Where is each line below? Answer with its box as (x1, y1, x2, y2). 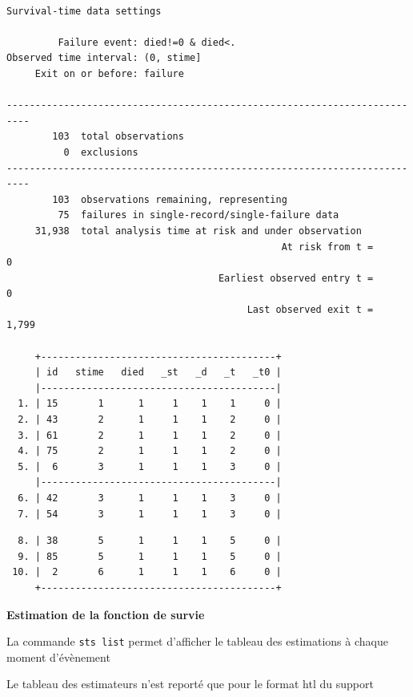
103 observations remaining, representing (52, 193, 287, 205)
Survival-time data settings (6, 5, 162, 17)
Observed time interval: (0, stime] (6, 52, 202, 64)
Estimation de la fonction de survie (6, 606, 205, 622)
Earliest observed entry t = (218, 272, 374, 284)
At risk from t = (281, 241, 374, 253)
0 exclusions (63, 146, 138, 158)
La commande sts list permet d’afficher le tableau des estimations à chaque (6, 633, 388, 650)
